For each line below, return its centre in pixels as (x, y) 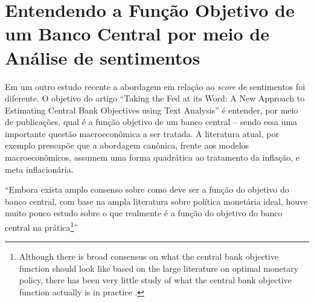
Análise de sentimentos (103, 57)
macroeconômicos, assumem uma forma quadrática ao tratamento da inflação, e (152, 157)
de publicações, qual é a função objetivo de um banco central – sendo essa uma (151, 122)
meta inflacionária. (39, 169)
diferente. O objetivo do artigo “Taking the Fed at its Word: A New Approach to (155, 98)
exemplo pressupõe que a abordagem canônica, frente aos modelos (127, 145)
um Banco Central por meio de (137, 34)
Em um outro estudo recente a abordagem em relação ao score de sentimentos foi (155, 86)
